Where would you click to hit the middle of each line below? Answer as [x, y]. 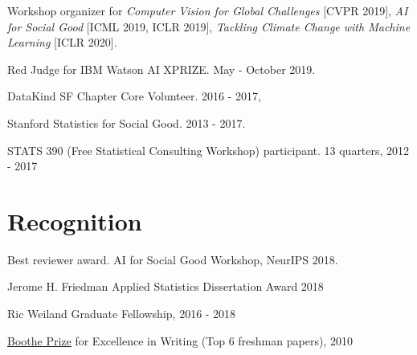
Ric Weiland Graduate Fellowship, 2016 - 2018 [122, 314]
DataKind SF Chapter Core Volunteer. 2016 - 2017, [134, 96]
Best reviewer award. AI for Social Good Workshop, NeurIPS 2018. [173, 259]
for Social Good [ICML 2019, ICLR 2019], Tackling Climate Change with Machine [209, 26]
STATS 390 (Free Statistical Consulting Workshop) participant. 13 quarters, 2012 [208, 150]
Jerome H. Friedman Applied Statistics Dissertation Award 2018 [166, 286]
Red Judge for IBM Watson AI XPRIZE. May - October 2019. [161, 69]
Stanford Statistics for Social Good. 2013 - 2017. [127, 122]
